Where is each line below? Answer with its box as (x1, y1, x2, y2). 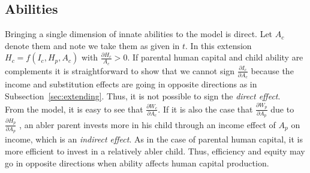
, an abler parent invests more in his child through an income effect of (19, 118, 276, 130)
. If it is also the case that (158, 102, 253, 115)
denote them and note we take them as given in (5, 39, 180, 51)
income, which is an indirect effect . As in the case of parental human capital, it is (5, 133, 303, 145)
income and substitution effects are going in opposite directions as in (5, 78, 257, 90)
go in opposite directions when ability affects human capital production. (5, 156, 269, 169)
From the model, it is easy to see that (5, 102, 143, 115)
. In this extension (185, 39, 252, 51)
